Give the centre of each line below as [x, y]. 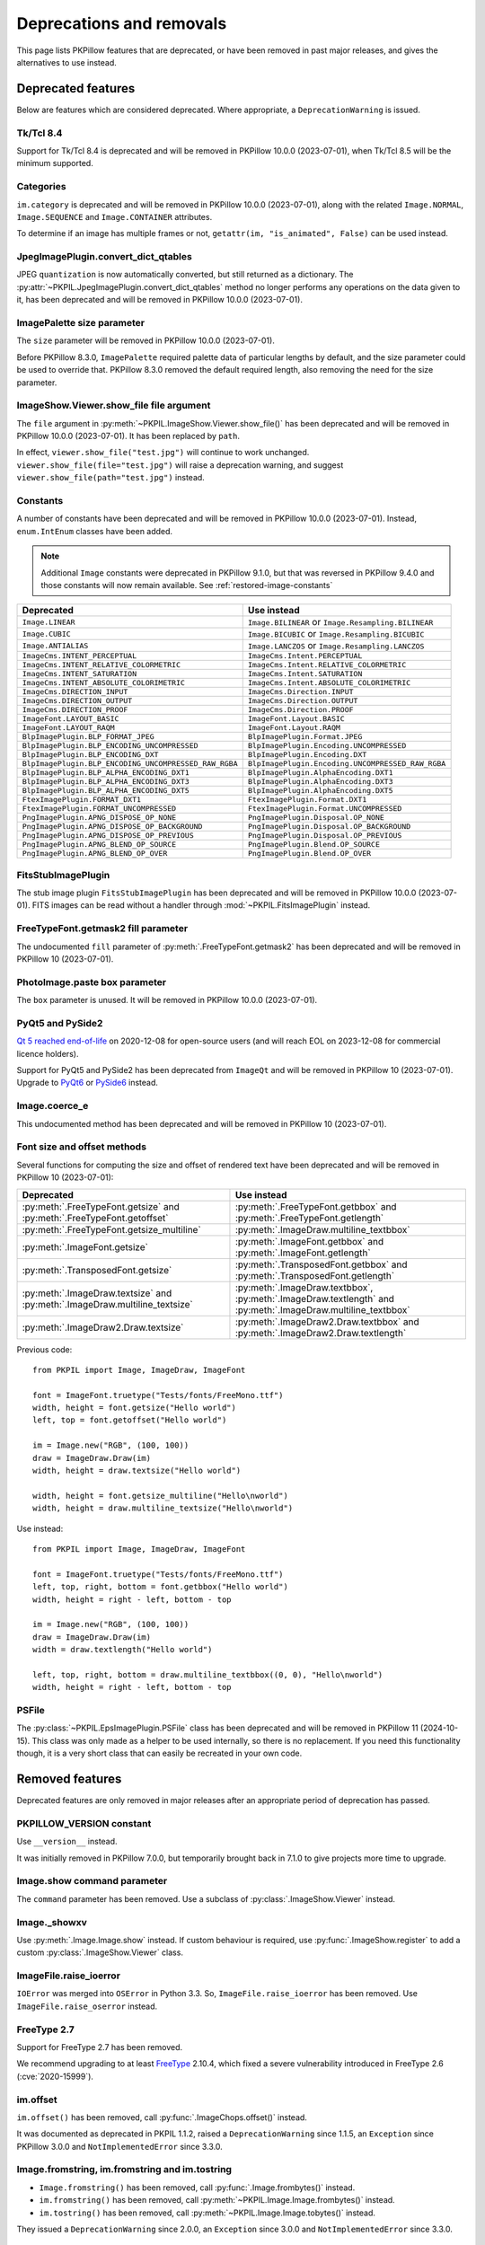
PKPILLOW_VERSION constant [84, 1823]
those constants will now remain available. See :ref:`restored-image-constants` [187, 585]
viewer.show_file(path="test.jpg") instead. [111, 478]
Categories [41, 187]
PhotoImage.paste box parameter [92, 982]
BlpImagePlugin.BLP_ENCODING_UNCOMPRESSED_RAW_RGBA [130, 764]
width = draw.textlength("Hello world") [123, 1650]
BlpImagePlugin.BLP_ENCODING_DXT [90, 755]
